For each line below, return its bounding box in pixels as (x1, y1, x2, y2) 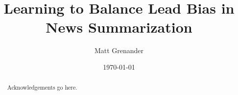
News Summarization (46, 17, 192, 37)
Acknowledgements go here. (7, 83, 77, 92)
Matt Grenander (94, 45, 144, 56)
